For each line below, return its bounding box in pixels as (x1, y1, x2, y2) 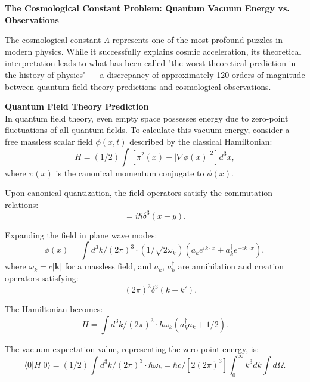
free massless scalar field (5, 135, 93, 147)
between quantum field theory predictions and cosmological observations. (5, 80, 271, 92)
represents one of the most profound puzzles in (112, 33, 283, 46)
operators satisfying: (5, 272, 79, 284)
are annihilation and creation (178, 260, 284, 272)
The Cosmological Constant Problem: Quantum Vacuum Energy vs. (5, 2, 290, 14)
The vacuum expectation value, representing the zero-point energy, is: (5, 342, 259, 355)
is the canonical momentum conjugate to (55, 166, 204, 179)
